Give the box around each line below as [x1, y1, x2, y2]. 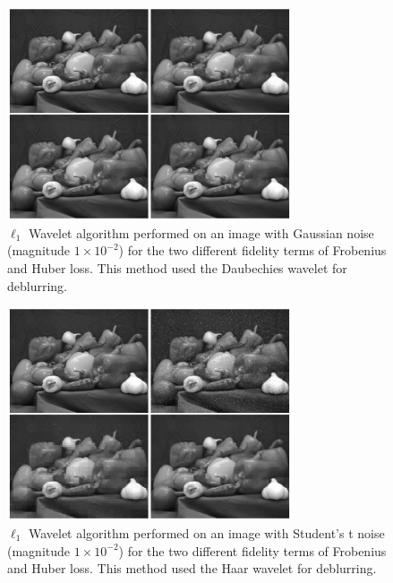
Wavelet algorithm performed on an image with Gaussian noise [28, 223, 374, 242]
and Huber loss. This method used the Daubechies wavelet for [7, 258, 347, 277]
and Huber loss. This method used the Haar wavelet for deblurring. [7, 559, 377, 578]
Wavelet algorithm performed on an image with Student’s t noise [28, 523, 385, 542]
